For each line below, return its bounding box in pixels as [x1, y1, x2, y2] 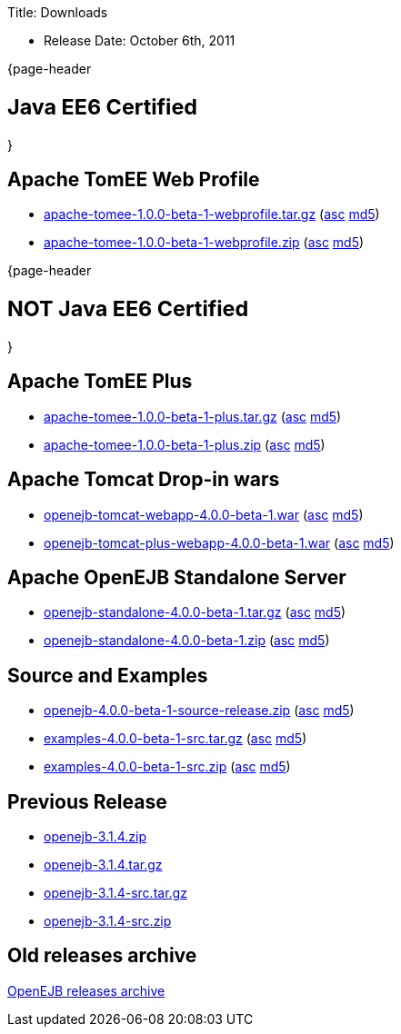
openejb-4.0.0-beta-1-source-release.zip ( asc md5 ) [44, 702, 355, 719]
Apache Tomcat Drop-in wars [7, 468, 280, 492]
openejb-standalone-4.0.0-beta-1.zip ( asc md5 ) [44, 632, 330, 649]
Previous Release [7, 790, 167, 813]
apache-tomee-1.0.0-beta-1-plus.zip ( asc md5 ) [44, 436, 326, 452]
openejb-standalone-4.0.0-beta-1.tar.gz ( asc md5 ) [44, 604, 346, 621]
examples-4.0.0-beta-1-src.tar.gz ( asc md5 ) [44, 731, 307, 747]
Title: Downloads [7, 5, 108, 20]
